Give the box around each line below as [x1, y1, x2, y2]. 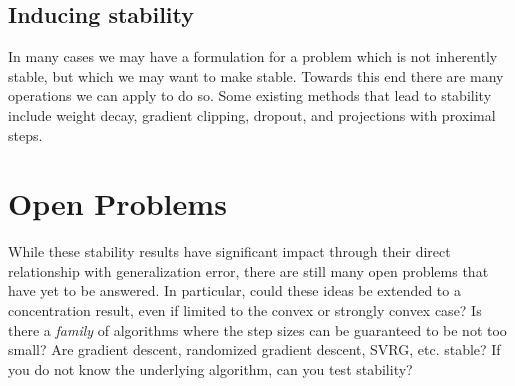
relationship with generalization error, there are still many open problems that [8, 260, 489, 281]
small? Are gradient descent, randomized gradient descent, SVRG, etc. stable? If [8, 339, 501, 360]
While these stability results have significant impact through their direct [8, 241, 451, 262]
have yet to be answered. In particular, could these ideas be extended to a [8, 280, 461, 301]
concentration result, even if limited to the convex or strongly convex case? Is [8, 300, 482, 321]
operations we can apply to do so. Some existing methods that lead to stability [8, 85, 492, 106]
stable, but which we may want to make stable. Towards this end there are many [8, 65, 504, 86]
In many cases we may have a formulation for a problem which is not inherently [8, 46, 498, 67]
